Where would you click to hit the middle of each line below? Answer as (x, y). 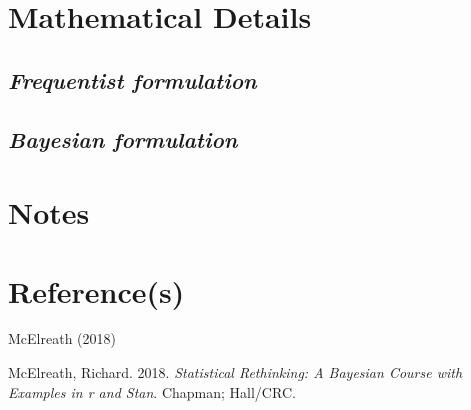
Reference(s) (96, 290)
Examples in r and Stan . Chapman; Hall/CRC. (152, 391)
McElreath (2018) (62, 338)
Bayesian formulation (123, 138)
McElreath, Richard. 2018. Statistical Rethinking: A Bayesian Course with (235, 372)
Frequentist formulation (132, 79)
